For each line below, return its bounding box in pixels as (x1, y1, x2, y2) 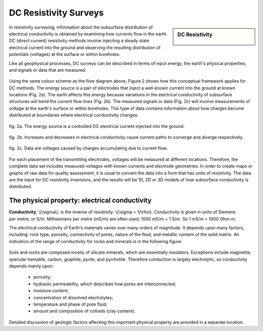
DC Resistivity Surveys (9, 7, 104, 18)
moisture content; (33, 288, 69, 294)
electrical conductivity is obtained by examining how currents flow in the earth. (9, 31, 168, 36)
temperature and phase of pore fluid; (33, 301, 108, 307)
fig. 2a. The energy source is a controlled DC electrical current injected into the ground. (9, 123, 185, 129)
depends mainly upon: (9, 263, 54, 269)
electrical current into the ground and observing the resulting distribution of (9, 44, 161, 51)
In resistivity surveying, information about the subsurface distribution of (9, 24, 153, 30)
